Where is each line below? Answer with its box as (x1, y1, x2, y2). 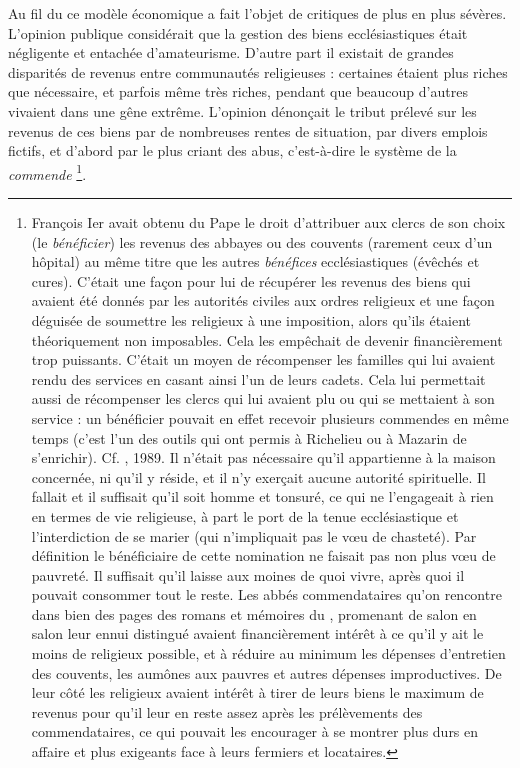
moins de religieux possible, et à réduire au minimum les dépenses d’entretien (31, 643, 506, 664)
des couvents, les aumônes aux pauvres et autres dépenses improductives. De (31, 662, 502, 683)
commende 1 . (8, 160, 87, 184)
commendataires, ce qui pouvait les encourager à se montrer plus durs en (31, 721, 479, 742)
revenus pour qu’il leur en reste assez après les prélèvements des (31, 701, 423, 722)
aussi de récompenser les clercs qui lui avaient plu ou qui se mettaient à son (31, 388, 495, 409)
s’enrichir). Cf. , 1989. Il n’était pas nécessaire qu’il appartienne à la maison (31, 447, 496, 468)
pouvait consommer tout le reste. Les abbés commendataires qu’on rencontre (31, 584, 502, 605)
